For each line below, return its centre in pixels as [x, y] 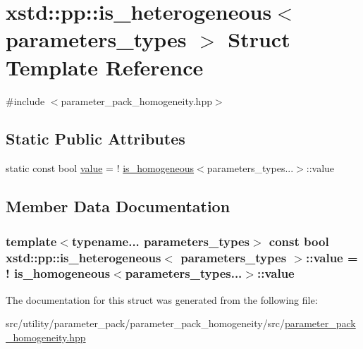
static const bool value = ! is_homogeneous [100, 168]
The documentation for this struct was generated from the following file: [162, 299]
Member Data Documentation [118, 206]
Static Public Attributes [96, 139]
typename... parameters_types [160, 241]
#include [25, 100]
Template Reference [105, 67]
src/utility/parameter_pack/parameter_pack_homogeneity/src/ [145, 323]
